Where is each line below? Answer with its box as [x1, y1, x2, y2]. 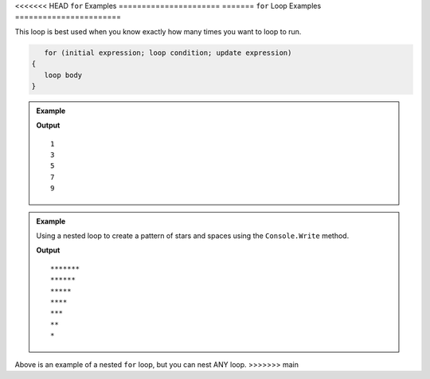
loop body [44, 70, 83, 80]
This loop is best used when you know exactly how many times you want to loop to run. [14, 26, 302, 36]
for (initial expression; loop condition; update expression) [44, 48, 292, 57]
